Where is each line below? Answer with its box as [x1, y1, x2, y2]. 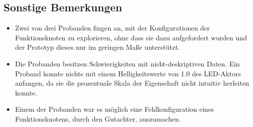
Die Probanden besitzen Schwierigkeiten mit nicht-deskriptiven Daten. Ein [15, 58, 240, 68]
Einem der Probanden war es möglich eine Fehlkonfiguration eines [15, 104, 214, 114]
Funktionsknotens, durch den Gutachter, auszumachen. [15, 113, 181, 124]
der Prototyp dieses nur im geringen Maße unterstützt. [15, 42, 180, 52]
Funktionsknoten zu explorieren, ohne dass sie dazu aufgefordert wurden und [15, 32, 247, 42]
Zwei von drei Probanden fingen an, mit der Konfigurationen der [15, 23, 210, 33]
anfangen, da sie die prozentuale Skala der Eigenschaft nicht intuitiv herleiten [15, 78, 250, 88]
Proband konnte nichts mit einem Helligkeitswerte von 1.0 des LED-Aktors [15, 68, 241, 78]
